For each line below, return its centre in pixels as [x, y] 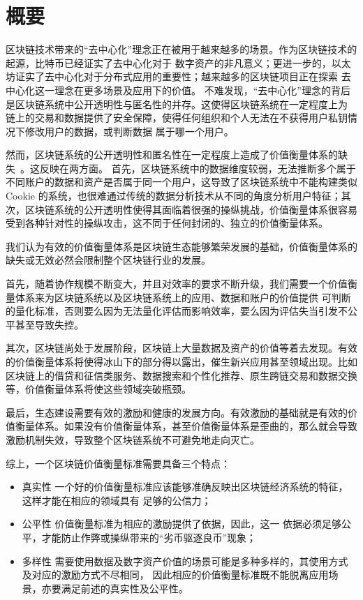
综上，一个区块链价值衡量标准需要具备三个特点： [118, 463]
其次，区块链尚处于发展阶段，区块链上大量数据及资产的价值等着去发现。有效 [181, 348]
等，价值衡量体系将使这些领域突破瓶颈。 [98, 389]
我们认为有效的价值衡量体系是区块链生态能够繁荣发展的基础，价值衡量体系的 [181, 246]
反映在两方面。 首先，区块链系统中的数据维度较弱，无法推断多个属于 [198, 168]
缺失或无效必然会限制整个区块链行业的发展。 [108, 260]
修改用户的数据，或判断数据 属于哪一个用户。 [129, 131]
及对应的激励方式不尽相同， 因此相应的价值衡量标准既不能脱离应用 [175, 575]
